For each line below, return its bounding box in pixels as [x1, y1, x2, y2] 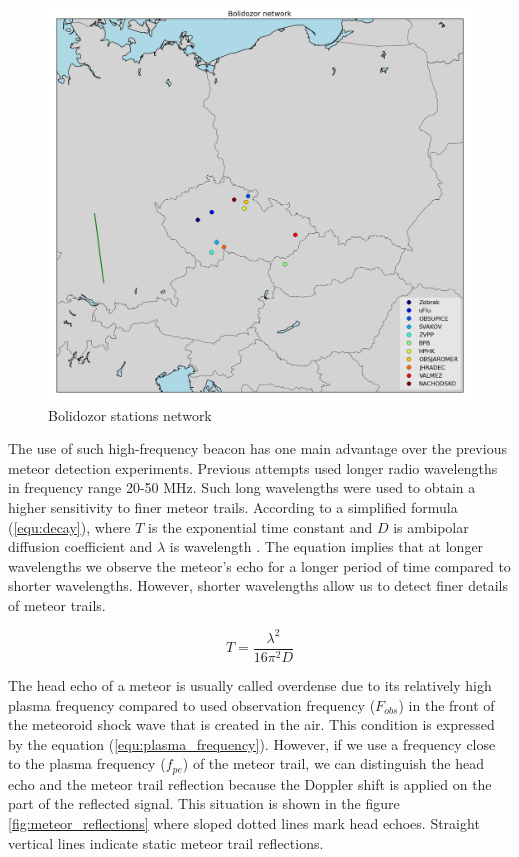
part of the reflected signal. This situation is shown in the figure [8, 793, 400, 814]
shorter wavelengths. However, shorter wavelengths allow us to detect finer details [8, 575, 508, 596]
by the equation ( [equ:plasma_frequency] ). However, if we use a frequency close [8, 733, 496, 754]
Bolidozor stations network [48, 404, 212, 425]
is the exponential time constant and [148, 516, 373, 537]
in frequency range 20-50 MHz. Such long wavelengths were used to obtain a [8, 477, 476, 498]
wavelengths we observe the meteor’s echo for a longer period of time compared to [8, 555, 511, 576]
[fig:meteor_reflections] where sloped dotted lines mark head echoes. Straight [8, 813, 480, 834]
